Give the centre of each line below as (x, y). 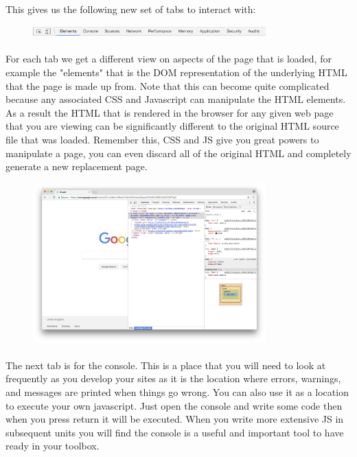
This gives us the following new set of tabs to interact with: (131, 9)
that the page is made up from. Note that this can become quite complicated (168, 85)
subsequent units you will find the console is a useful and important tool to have (175, 432)
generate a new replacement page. (77, 166)
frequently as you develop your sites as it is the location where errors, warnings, (173, 378)
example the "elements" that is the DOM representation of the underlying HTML (176, 72)
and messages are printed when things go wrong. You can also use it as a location (177, 391)
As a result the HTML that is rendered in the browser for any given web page (170, 112)
